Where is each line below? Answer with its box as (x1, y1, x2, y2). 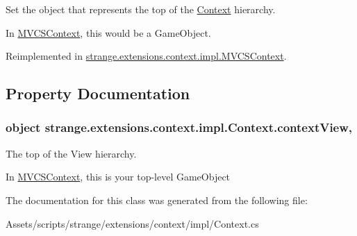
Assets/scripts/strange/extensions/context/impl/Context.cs (6, 216, 259, 230)
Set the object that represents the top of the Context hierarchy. (6, 2, 276, 16)
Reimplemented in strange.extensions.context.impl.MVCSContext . (6, 49, 287, 63)
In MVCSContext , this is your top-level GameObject (6, 169, 231, 184)
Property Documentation (6, 83, 190, 104)
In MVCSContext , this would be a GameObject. (6, 25, 211, 40)
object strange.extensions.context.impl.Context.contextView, (6, 119, 353, 136)
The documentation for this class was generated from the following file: (6, 192, 308, 207)
